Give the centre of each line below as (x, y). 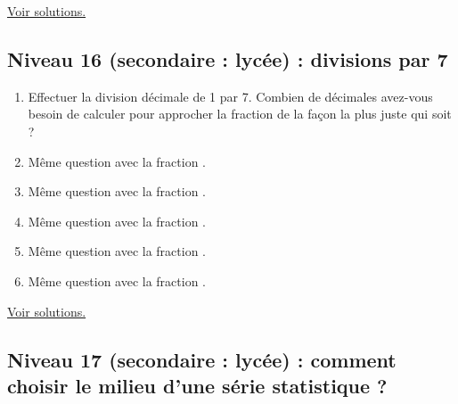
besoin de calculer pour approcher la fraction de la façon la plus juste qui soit (240, 114)
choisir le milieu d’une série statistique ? (197, 385)
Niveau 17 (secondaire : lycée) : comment (202, 359)
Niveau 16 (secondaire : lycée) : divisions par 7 (228, 58)
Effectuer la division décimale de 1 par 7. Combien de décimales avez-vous (230, 96)
